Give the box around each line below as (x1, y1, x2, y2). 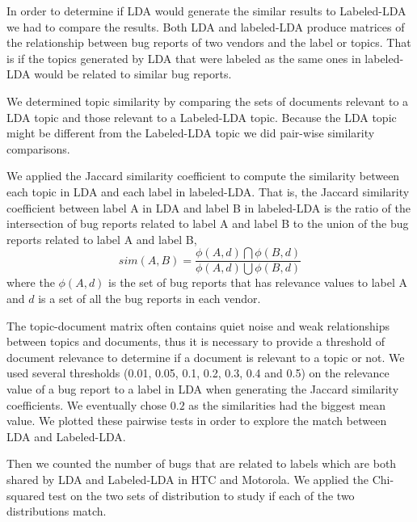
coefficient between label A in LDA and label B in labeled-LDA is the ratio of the (6, 199, 411, 216)
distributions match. (6, 503, 107, 520)
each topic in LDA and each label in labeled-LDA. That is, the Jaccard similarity (6, 183, 410, 200)
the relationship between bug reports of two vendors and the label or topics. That (6, 34, 411, 51)
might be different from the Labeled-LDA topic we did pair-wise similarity (6, 124, 375, 141)
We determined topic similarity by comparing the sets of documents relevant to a (6, 92, 409, 109)
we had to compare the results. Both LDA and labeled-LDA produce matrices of (6, 18, 405, 35)
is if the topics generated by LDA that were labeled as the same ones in (6, 49, 361, 66)
